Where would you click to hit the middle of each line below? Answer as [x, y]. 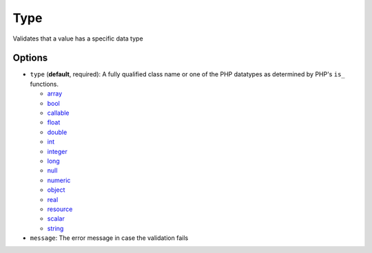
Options [30, 58]
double [57, 132]
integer [58, 151]
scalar [56, 219]
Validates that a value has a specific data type [78, 38]
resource [60, 209]
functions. [44, 84]
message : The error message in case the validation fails [109, 238]
